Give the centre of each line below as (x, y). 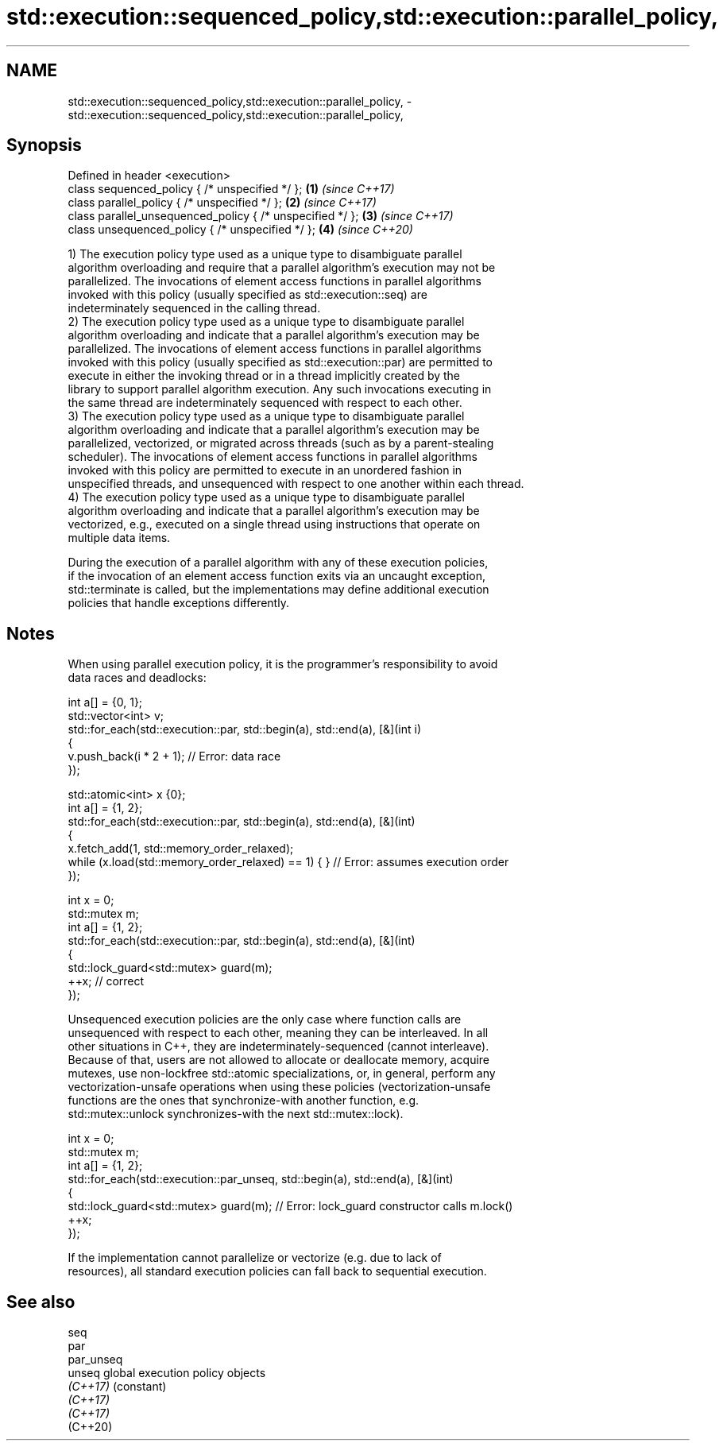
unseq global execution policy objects (167, 1373)
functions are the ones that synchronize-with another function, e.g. (244, 1101)
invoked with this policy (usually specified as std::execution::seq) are (247, 295)
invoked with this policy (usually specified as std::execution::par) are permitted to (280, 362)
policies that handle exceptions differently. (178, 603)
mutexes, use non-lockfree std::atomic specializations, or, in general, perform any (282, 1074)
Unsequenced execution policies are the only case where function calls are (265, 1019)
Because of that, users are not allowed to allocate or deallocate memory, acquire (279, 1060)
